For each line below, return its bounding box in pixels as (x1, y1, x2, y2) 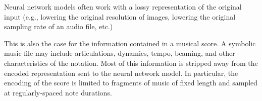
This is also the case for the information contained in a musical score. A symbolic (4, 38, 256, 48)
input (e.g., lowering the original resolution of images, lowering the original (4, 11, 236, 22)
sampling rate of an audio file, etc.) (4, 21, 113, 32)
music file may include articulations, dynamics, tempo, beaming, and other (4, 48, 235, 58)
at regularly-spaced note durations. (4, 87, 112, 97)
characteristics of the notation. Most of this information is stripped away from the (4, 57, 258, 68)
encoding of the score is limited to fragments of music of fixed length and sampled (4, 77, 258, 88)
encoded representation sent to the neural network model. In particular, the (4, 67, 238, 78)
